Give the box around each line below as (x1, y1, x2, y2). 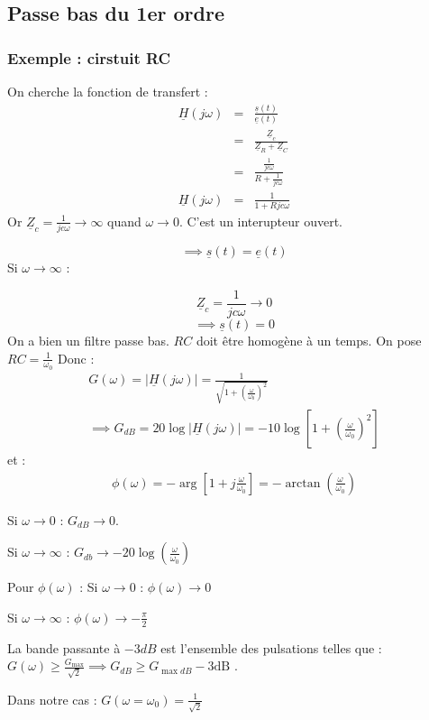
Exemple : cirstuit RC (7, 46, 171, 69)
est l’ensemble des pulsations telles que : (160, 638, 382, 657)
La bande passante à (7, 638, 121, 657)
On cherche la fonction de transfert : (7, 82, 208, 100)
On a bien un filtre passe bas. (7, 330, 169, 349)
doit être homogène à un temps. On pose (196, 330, 422, 349)
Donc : (58, 348, 95, 367)
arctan (285, 476, 321, 490)
